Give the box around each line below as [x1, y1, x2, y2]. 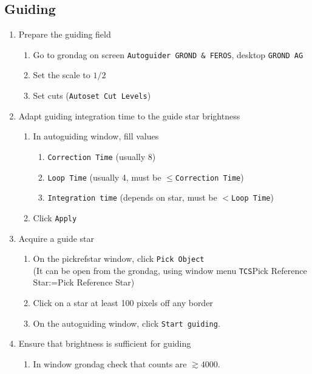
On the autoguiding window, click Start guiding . [33, 316, 220, 329]
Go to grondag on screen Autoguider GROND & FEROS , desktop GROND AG [33, 48, 304, 61]
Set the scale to [33, 68, 90, 81]
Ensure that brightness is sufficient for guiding [18, 337, 191, 350]
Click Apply [33, 211, 77, 224]
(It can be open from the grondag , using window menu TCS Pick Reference [33, 264, 307, 276]
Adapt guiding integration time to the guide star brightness [18, 109, 240, 122]
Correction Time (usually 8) [47, 150, 156, 162]
